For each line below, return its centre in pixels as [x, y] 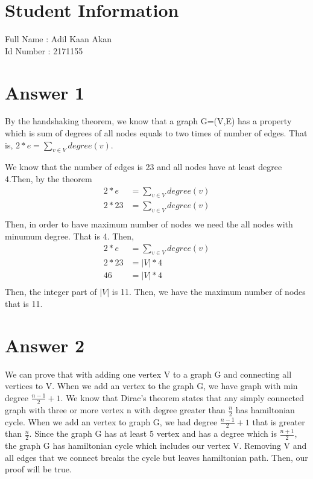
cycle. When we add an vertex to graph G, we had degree [111, 421]
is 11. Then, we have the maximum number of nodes [209, 292]
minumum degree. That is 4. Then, [69, 236]
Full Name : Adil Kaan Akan [58, 39]
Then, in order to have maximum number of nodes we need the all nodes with [149, 224]
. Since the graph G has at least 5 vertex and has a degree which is [153, 433]
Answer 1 [45, 92]
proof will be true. [38, 469]
